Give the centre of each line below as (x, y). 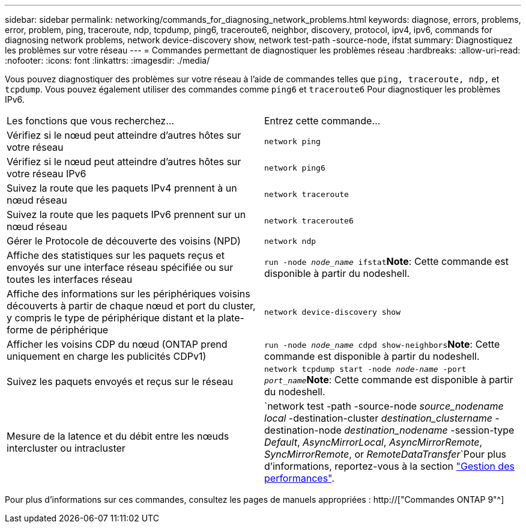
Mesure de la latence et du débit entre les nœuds (118, 436)
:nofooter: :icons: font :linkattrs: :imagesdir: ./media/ (107, 60)
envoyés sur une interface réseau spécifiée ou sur (120, 267)
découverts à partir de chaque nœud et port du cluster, (131, 306)
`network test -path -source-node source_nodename (384, 406)
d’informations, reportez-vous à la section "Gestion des (389, 466)
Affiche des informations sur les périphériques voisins (128, 294)
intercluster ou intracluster (66, 448)
